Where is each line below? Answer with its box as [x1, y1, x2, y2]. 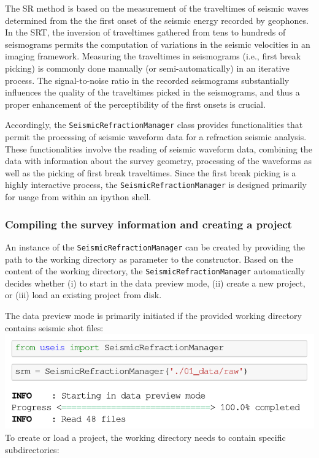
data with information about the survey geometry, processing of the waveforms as [5, 154, 312, 167]
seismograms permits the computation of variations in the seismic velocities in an [5, 37, 310, 50]
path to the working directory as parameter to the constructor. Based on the [5, 252, 293, 265]
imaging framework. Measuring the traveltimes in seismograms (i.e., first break [5, 50, 301, 62]
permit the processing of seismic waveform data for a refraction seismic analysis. [5, 130, 307, 143]
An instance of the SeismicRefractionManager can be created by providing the [5, 240, 305, 253]
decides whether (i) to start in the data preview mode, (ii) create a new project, [5, 276, 306, 289]
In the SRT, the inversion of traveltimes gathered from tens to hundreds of [5, 26, 286, 39]
